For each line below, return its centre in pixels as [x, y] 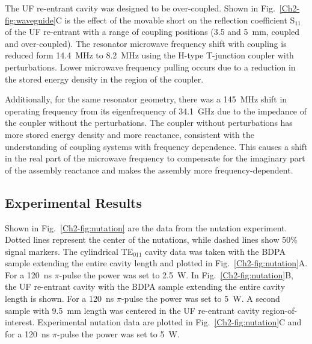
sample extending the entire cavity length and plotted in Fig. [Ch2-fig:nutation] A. [156, 263]
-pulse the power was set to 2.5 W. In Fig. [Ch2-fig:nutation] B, [176, 274]
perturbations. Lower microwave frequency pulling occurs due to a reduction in [150, 67]
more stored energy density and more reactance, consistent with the [130, 134]
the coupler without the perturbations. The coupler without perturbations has [149, 123]
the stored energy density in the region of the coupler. [104, 79]
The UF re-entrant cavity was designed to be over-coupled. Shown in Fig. [140, 8]
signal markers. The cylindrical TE [69, 251]
